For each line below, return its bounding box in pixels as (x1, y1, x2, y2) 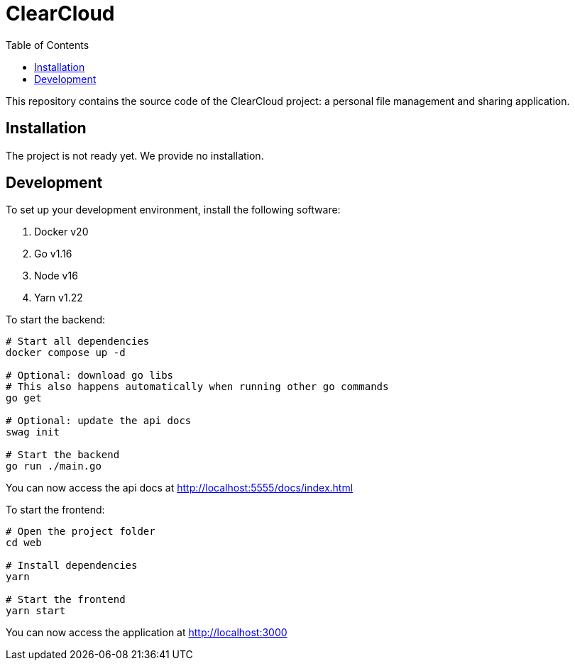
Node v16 (34, 270, 78, 282)
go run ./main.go (6, 460, 102, 472)
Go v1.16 (34, 248, 72, 260)
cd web (6, 537, 42, 549)
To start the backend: (6, 313, 106, 326)
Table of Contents (6, 38, 89, 51)
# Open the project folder (6, 526, 155, 538)
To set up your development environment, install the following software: (6, 204, 341, 216)
